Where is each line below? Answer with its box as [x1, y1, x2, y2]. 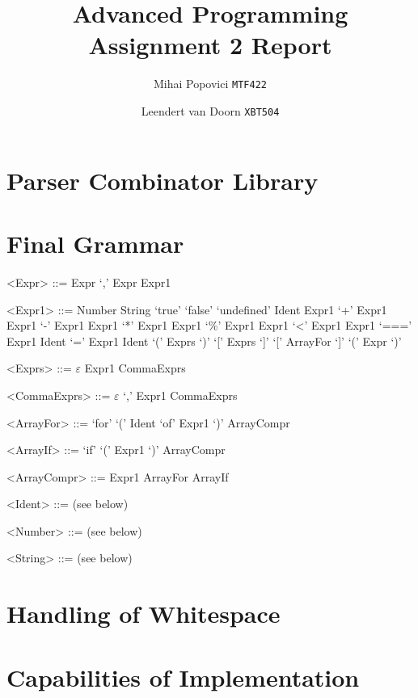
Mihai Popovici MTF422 [153, 75, 267, 92]
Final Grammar [6, 227, 184, 259]
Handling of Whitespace [6, 597, 281, 630]
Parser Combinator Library [6, 163, 319, 196]
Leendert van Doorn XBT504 [141, 102, 280, 119]
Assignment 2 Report [88, 28, 332, 61]
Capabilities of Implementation [6, 660, 360, 693]
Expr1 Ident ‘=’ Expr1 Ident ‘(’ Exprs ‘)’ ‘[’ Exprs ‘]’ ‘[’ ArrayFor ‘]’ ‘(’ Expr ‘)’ [6, 332, 402, 349]
